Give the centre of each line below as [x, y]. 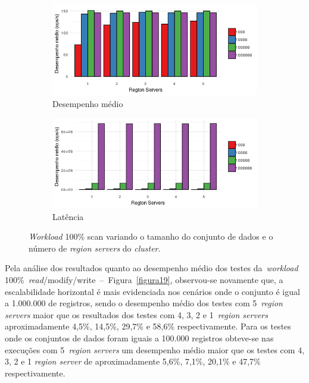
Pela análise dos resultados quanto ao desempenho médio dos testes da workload [152, 268]
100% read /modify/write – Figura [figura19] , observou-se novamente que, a [144, 280]
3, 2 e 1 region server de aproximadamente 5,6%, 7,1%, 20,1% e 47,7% [133, 361]
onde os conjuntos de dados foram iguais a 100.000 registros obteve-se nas [139, 338]
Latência [68, 216]
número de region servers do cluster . [95, 248]
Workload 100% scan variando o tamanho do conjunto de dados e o [151, 236]
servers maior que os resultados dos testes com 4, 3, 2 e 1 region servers [136, 314]
